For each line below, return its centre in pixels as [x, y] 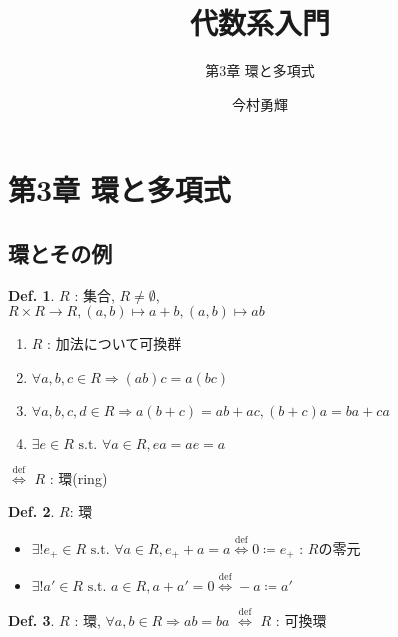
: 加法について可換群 [114, 343]
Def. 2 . [31, 511]
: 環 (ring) [78, 477]
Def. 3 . [31, 619]
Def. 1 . [31, 294]
